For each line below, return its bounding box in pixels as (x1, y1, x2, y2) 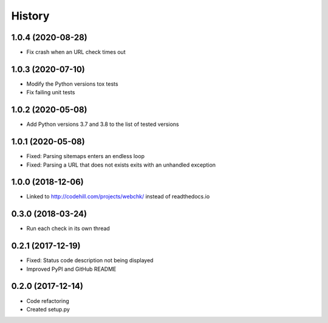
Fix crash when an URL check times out (26, 49, 126, 56)
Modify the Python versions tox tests (26, 80, 118, 88)
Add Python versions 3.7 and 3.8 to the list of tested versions (26, 120, 179, 128)
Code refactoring (26, 297, 69, 304)
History (11, 9, 50, 23)
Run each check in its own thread (26, 225, 111, 232)
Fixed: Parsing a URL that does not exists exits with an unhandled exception (26, 161, 216, 168)
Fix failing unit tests (26, 89, 75, 96)
